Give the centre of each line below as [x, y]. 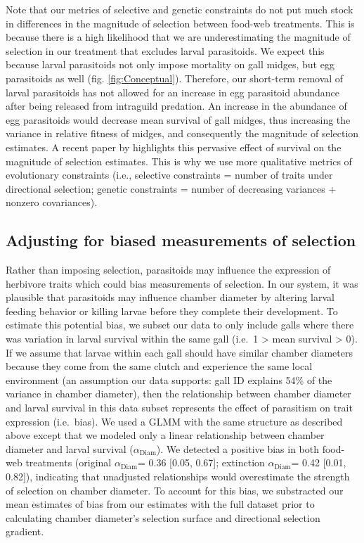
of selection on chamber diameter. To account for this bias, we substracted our [175, 490]
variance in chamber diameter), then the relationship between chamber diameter [178, 394]
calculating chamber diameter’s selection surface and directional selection [163, 517]
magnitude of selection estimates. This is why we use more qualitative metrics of [179, 161]
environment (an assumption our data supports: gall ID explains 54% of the [169, 379]
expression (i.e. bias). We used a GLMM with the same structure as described [174, 421]
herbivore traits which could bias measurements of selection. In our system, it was [182, 283]
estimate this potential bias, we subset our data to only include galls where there [180, 325]
